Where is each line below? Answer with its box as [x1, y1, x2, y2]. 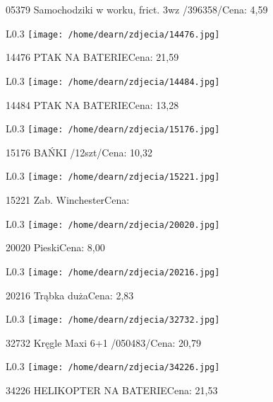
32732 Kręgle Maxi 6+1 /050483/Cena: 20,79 [6, 335, 201, 350]
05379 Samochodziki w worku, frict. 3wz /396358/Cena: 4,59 [6, 2, 268, 16]
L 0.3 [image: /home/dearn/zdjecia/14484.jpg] [6, 73, 220, 88]
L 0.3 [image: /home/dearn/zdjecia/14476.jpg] [6, 25, 220, 40]
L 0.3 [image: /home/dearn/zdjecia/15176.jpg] [6, 121, 220, 136]
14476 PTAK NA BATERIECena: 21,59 [6, 50, 179, 64]
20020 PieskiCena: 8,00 [6, 240, 105, 255]
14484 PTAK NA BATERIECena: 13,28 [6, 97, 179, 112]
